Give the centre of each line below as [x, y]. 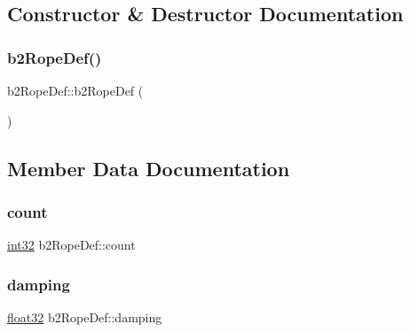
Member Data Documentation [149, 168]
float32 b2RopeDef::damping [85, 317]
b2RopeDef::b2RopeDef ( [75, 90]
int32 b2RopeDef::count [71, 245]
